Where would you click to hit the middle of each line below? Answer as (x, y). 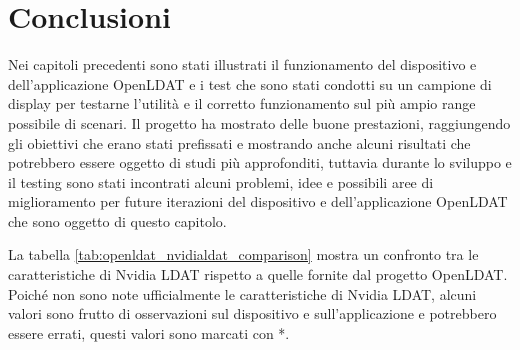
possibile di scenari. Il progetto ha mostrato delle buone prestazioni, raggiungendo (259, 122)
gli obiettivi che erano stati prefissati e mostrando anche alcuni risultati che (239, 142)
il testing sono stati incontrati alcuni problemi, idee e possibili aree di (221, 181)
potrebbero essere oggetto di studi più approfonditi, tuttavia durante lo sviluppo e (260, 162)
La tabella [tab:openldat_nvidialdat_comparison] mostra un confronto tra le (243, 254)
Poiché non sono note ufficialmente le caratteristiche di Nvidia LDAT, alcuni (242, 293)
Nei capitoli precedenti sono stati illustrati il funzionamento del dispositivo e (242, 64)
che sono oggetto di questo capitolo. (117, 220)
